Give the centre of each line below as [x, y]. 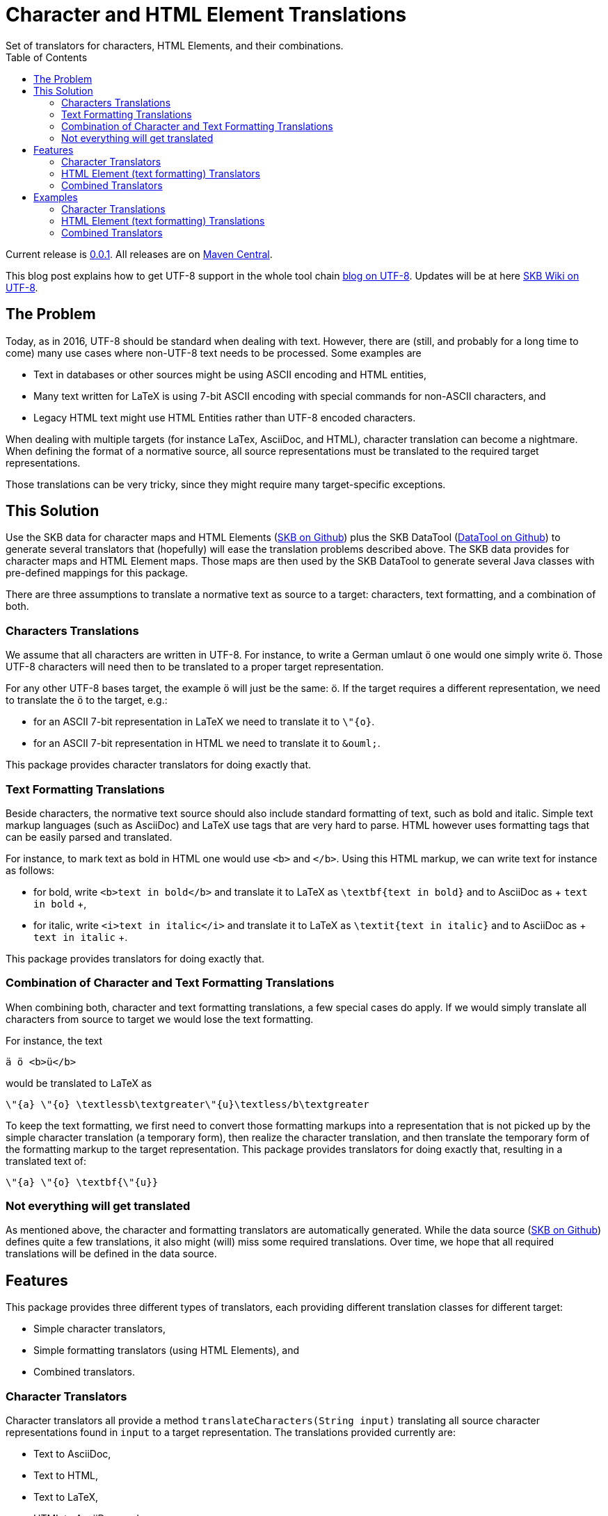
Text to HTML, [66, 1476]
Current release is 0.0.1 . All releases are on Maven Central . [139, 254]
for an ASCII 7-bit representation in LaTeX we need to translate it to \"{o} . [204, 722]
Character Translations [113, 209]
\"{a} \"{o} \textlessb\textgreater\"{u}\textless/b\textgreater [187, 1104]
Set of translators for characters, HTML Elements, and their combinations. [175, 45]
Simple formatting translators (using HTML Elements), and [167, 1350]
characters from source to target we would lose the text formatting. [160, 1019]
